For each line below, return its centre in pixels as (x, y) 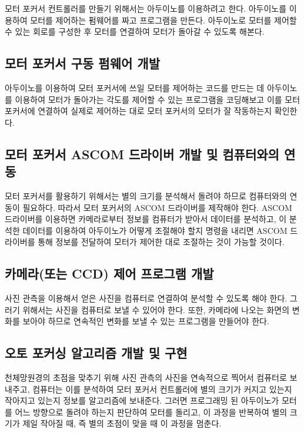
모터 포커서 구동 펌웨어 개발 (83, 63)
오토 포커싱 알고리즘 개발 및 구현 (96, 353)
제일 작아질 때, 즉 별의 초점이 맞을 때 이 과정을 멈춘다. (122, 423)
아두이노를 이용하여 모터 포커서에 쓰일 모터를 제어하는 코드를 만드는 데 (135, 87)
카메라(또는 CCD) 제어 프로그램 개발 (109, 273)
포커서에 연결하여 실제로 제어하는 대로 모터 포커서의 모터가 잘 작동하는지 (138, 111)
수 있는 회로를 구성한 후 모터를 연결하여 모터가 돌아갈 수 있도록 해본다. (135, 31)
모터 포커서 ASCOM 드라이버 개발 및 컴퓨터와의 (142, 154)
